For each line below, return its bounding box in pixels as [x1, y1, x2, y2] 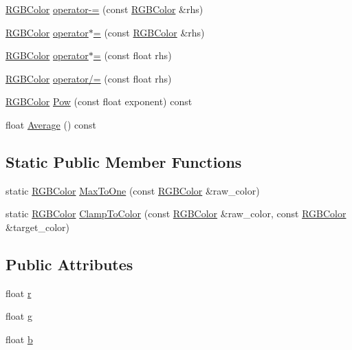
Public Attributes [5, 253, 133, 274]
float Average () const [5, 117, 96, 131]
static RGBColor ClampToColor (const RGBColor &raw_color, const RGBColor [5, 206, 346, 221]
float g [5, 309, 32, 323]
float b [5, 331, 33, 346]
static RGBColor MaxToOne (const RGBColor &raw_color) [5, 183, 260, 197]
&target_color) [5, 219, 70, 234]
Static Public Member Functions [5, 151, 242, 172]
